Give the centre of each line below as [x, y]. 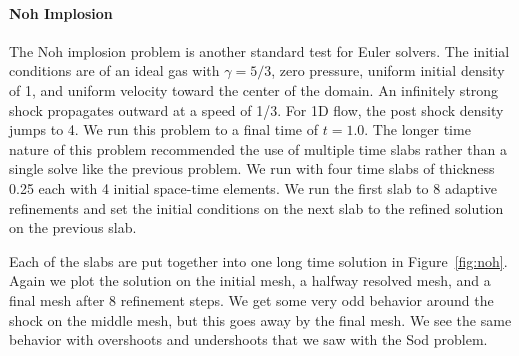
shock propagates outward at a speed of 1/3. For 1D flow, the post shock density [256, 109]
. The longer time [417, 129]
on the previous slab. [73, 227]
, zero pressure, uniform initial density [388, 70]
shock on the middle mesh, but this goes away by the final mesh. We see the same [260, 319]
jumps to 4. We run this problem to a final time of [164, 129]
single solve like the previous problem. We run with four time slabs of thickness [252, 168]
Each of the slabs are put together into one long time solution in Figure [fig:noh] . [258, 260]
